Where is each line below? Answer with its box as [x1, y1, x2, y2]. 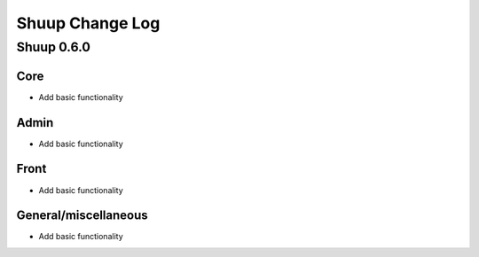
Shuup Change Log [16, 13, 161, 33]
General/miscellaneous [16, 208, 148, 223]
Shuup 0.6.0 [16, 39, 90, 55]
